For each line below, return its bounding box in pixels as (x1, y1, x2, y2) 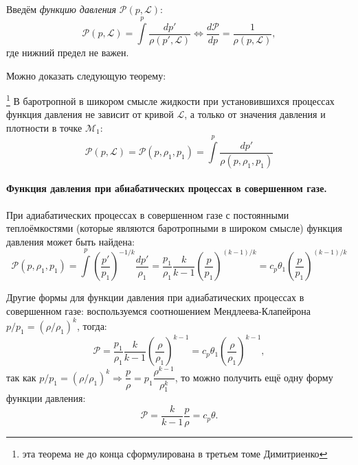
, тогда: (76, 318, 107, 333)
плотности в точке (6, 121, 82, 135)
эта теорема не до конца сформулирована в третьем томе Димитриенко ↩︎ (22, 446, 328, 460)
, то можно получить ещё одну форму (175, 370, 333, 384)
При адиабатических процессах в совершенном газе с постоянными (6, 207, 289, 222)
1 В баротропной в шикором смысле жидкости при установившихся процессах (6, 92, 335, 108)
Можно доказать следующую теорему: (6, 68, 166, 82)
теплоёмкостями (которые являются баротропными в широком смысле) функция (6, 221, 342, 235)
